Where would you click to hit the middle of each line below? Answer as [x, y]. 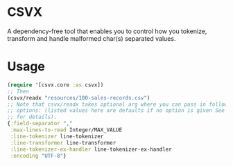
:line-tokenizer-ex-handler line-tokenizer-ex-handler [91, 149]
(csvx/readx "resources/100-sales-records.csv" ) [79, 98]
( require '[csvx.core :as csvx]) [55, 85]
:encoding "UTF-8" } [38, 156]
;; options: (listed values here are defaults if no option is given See [116, 111]
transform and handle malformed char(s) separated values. [92, 38]
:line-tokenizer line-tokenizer [57, 136]
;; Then [18, 91]
